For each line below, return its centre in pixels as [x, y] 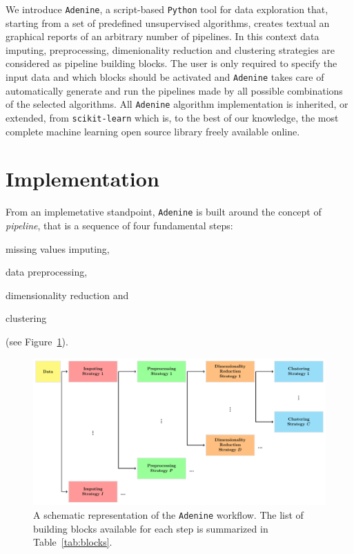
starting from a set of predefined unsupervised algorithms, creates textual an [168, 22]
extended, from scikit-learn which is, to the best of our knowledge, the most [172, 117]
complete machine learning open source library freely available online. [153, 131]
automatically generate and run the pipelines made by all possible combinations [174, 90]
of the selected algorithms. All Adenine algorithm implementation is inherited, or [177, 104]
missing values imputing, [58, 248]
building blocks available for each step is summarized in [151, 528]
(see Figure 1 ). [37, 341]
